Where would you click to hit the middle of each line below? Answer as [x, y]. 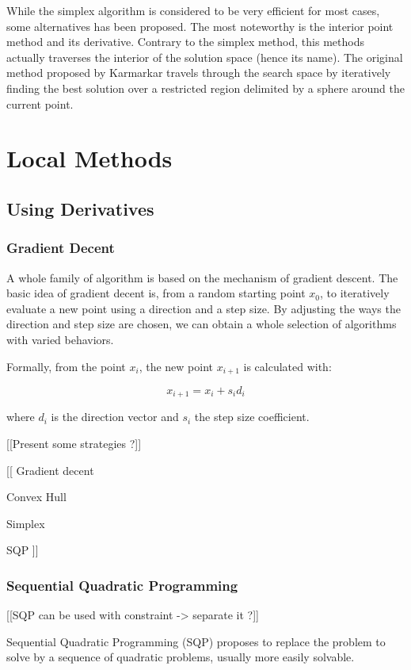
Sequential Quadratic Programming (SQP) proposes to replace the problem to [196, 641]
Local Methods [89, 158]
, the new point [176, 366]
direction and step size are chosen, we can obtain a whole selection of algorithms [202, 324]
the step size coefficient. [252, 417]
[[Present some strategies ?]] [74, 443]
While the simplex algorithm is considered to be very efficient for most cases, [193, 10]
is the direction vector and [115, 417]
